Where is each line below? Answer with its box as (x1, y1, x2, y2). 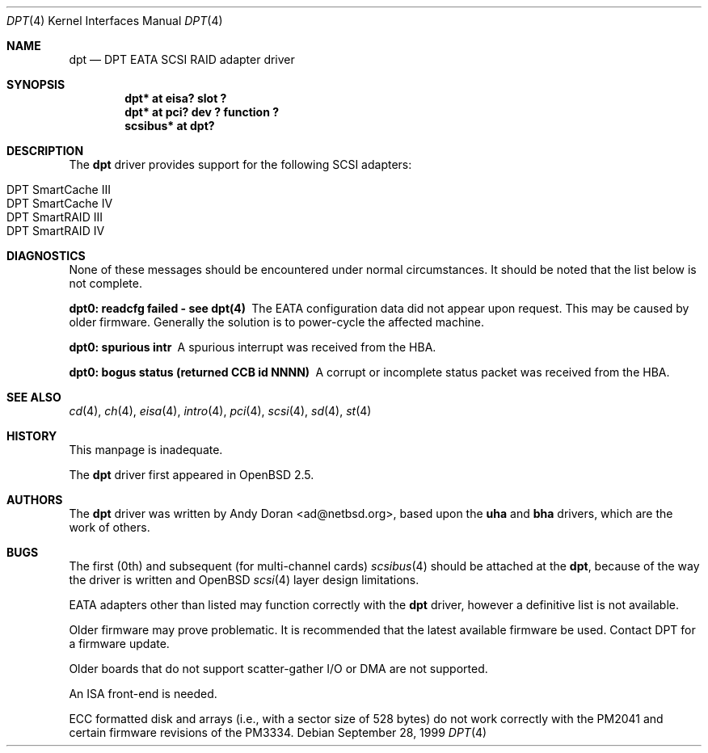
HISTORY (6, 429, 57, 443)
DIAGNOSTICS (6, 249, 86, 263)
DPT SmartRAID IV (6, 224, 105, 238)
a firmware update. (69, 637, 170, 650)
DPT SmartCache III (6, 183, 111, 196)
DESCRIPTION (6, 144, 84, 158)
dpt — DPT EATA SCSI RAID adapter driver (69, 53, 295, 66)
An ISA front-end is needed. (69, 687, 217, 700)
